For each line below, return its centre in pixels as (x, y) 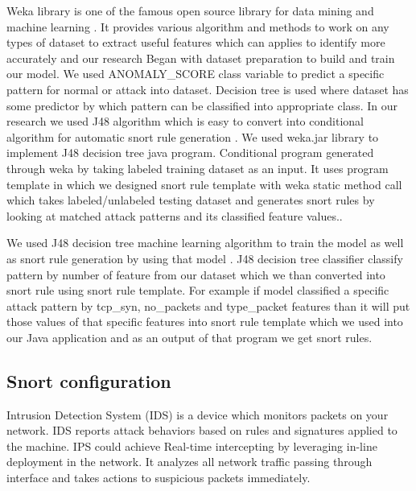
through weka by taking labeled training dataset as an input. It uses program (198, 168)
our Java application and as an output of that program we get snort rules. (189, 337)
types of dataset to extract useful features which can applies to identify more (196, 42)
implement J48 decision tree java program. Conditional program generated (190, 153)
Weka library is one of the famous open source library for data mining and (190, 10)
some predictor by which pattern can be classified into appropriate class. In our (202, 105)
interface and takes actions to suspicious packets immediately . (159, 478)
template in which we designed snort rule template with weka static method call (204, 184)
